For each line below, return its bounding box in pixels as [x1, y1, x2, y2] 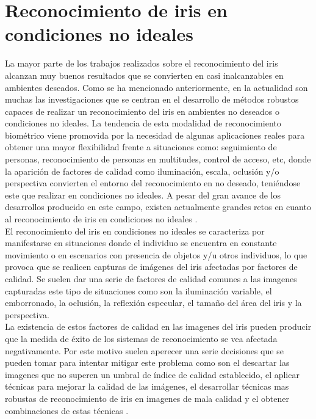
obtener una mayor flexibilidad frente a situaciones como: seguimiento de [5, 140, 277, 153]
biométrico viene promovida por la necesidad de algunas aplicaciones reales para [5, 128, 305, 141]
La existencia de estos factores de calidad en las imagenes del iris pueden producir [5, 320, 312, 333]
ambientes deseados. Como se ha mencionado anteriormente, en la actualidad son [5, 81, 308, 93]
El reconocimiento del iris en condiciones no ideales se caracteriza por [5, 224, 265, 237]
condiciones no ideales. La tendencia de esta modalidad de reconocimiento [5, 117, 281, 129]
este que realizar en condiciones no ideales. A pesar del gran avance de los [5, 188, 281, 201]
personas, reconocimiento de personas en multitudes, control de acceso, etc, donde [5, 153, 311, 166]
